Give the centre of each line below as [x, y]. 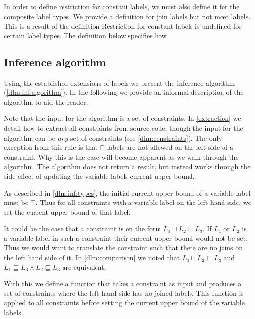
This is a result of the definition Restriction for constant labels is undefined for [123, 26]
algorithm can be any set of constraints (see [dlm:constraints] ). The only [113, 137]
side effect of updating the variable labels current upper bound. [99, 176]
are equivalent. [84, 267]
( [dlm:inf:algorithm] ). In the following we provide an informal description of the [124, 92]
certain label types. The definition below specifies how [85, 35]
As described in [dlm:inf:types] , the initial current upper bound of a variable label [127, 192]
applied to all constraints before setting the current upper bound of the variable [124, 303]
